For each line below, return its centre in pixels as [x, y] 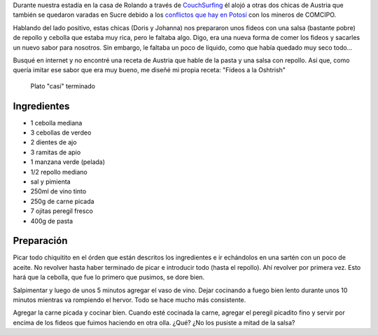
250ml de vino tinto [58, 191]
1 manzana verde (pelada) [68, 162]
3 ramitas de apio [56, 152]
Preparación [40, 241]
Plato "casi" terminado [63, 86]
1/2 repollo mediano [59, 172]
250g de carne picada [62, 201]
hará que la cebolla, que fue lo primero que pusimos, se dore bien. [109, 278]
